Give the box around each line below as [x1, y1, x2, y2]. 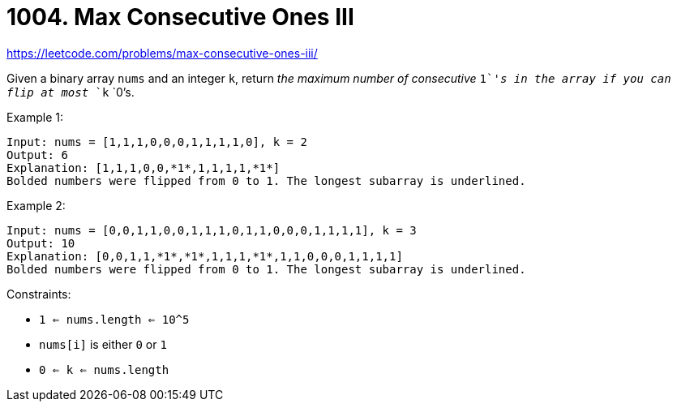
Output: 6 [6, 148, 68, 161]
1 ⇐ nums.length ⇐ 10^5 [39, 312, 190, 326]
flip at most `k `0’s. [6, 84, 135, 99]
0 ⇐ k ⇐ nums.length [39, 363, 169, 376]
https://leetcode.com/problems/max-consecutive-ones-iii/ [6, 45, 318, 60]
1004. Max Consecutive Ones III [6, 3, 354, 31]
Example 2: [6, 198, 66, 213]
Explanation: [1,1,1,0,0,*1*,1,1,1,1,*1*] [6, 161, 281, 174]
